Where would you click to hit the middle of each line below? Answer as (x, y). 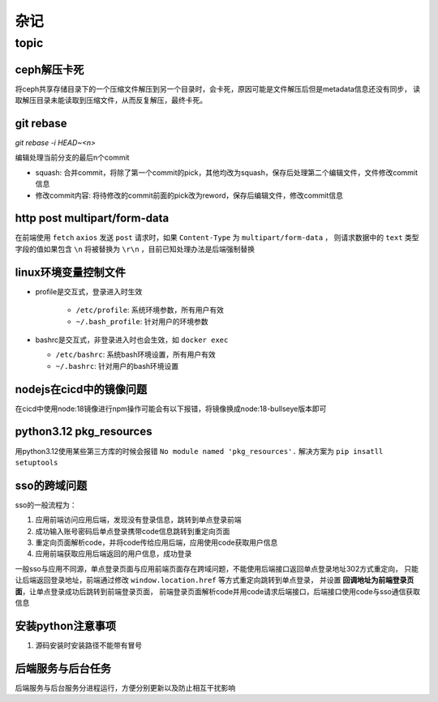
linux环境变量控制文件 (70, 272)
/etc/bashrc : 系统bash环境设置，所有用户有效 (135, 355)
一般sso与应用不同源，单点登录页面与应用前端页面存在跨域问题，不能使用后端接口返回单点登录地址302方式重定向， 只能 (217, 568)
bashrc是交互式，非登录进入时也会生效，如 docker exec (132, 340)
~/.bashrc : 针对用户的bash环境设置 (117, 366)
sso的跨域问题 (51, 485)
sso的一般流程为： (46, 505)
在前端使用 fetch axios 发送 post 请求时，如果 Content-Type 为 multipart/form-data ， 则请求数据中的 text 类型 (217, 238)
